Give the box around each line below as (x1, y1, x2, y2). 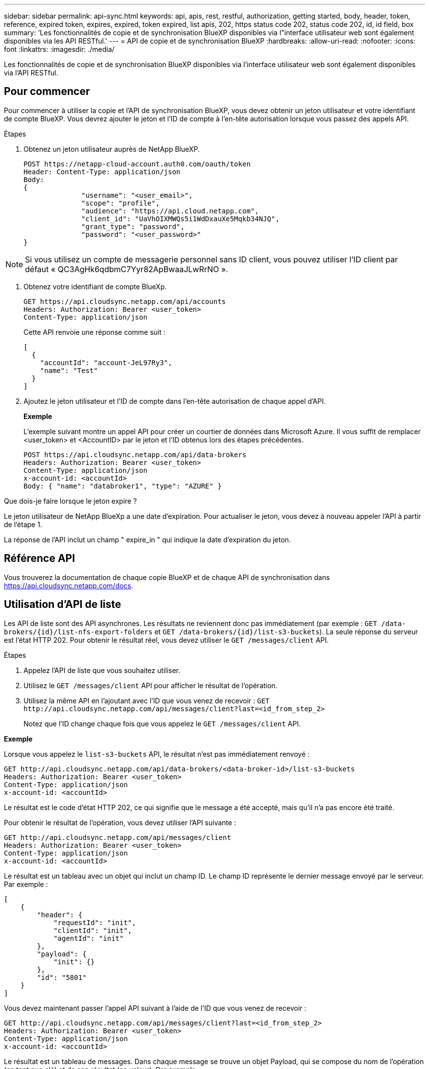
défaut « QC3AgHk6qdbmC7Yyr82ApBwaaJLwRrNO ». (25, 264, 228, 274)
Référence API (4, 552, 75, 565)
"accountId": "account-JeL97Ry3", (40, 358, 172, 367)
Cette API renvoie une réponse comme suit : (24, 327, 166, 336)
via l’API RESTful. (4, 69, 58, 77)
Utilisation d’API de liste (4, 598, 121, 611)
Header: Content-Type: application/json (24, 167, 181, 176)
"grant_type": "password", (81, 222, 185, 231)
